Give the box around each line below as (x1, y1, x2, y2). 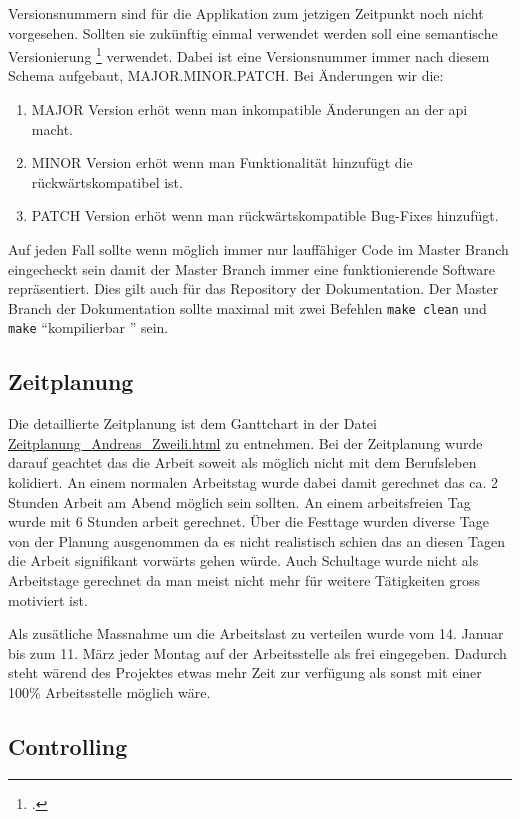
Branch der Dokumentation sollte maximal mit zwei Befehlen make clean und (8, 297, 487, 318)
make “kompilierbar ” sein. (8, 317, 169, 338)
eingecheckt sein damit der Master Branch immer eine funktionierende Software (8, 258, 496, 279)
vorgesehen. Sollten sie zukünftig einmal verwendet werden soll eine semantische (8, 22, 498, 43)
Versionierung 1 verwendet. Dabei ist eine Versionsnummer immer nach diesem (8, 43, 490, 66)
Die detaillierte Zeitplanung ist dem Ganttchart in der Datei (8, 413, 377, 434)
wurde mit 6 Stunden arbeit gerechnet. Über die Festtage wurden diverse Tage (8, 511, 489, 532)
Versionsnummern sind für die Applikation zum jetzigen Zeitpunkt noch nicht (8, 3, 484, 23)
